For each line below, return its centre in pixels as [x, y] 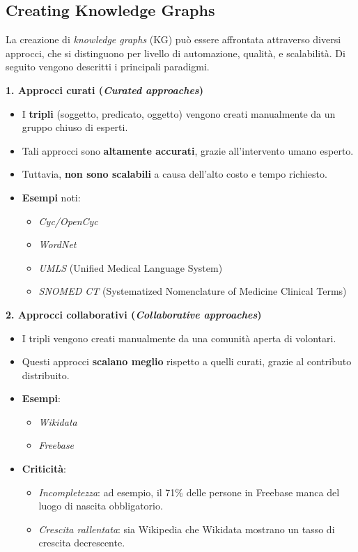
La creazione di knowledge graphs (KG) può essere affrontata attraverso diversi [173, 39]
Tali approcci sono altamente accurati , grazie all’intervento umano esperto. [188, 150]
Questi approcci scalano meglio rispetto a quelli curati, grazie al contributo [187, 361]
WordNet [57, 244]
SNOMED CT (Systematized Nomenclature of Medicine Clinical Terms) [193, 291]
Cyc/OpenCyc [68, 221]
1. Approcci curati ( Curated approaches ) [104, 90]
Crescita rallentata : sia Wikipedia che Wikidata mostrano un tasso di [187, 529]
